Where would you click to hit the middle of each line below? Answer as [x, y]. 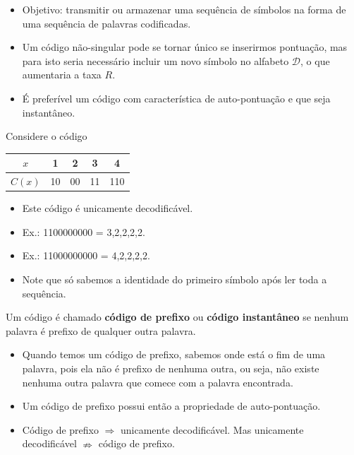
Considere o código [47, 136]
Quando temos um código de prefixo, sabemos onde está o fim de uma [174, 354]
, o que [315, 60]
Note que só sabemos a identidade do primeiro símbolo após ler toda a [175, 279]
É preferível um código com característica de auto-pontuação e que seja [176, 98]
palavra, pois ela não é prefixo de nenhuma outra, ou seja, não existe [171, 368]
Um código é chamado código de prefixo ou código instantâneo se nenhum [177, 317]
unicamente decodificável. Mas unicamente [212, 429]
